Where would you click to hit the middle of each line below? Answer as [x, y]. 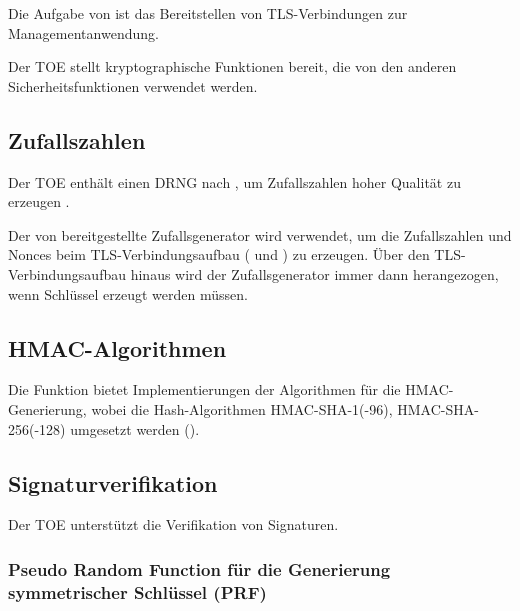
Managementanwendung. [83, 32]
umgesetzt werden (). [135, 428]
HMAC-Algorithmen [117, 347]
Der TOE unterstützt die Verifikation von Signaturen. [173, 524]
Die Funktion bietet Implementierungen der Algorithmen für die [204, 389]
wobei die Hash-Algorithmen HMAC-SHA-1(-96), [242, 408]
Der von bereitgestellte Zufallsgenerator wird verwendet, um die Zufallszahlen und [260, 234]
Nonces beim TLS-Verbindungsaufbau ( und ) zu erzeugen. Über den [219, 254]
